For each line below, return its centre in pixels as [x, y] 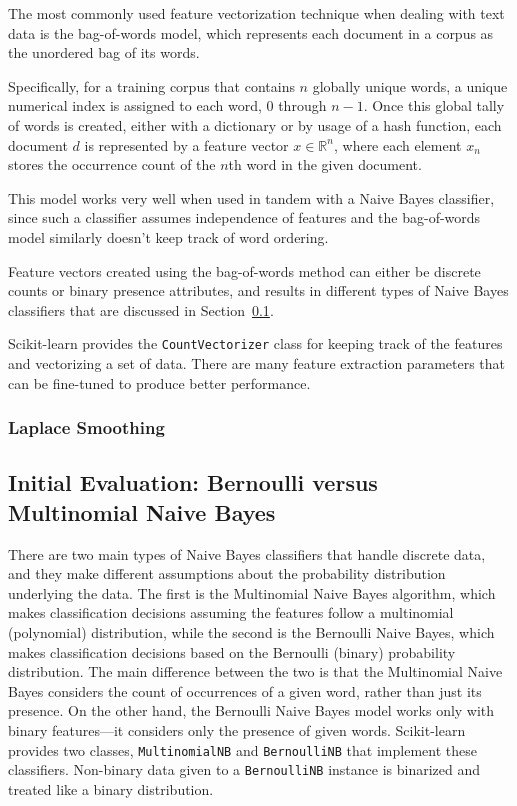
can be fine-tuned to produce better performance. [159, 382]
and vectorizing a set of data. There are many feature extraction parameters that [257, 362]
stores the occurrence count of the [112, 164]
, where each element [397, 144]
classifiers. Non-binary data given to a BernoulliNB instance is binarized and [244, 769]
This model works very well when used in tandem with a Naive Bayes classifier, [251, 197]
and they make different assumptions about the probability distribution [227, 573]
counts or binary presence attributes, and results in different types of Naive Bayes [258, 290]
